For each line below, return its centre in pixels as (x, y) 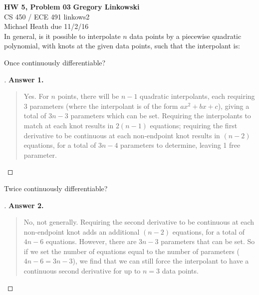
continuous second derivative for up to (82, 271)
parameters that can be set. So (208, 241)
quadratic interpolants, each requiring (197, 96)
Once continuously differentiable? (55, 62)
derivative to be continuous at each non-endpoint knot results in (122, 135)
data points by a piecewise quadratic (185, 36)
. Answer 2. (24, 205)
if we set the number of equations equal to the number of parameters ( (131, 251)
